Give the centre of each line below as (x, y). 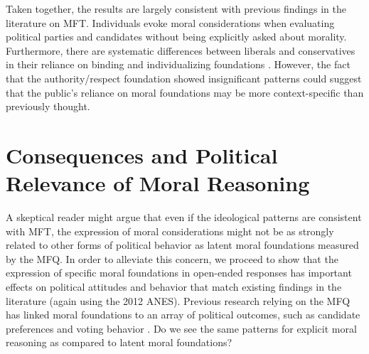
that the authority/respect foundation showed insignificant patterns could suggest (184, 78)
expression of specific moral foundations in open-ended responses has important (179, 273)
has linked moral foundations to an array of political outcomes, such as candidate (183, 315)
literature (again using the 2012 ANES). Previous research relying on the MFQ (178, 300)
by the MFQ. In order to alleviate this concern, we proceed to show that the (172, 258)
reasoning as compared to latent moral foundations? (119, 342)
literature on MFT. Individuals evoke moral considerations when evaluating (170, 22)
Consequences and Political (142, 155)
